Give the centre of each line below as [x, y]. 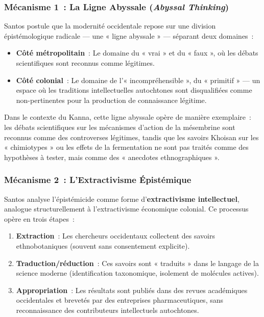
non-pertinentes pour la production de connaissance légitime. [111, 100]
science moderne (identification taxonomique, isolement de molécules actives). [137, 273]
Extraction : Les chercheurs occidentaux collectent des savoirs [115, 236]
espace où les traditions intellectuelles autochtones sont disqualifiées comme [134, 90]
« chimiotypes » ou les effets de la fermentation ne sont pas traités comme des [126, 147]
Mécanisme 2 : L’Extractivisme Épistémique [98, 180]
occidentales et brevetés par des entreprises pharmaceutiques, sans [119, 300]
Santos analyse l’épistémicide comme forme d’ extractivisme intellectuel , [122, 199]
